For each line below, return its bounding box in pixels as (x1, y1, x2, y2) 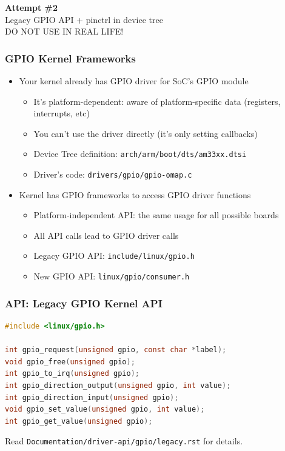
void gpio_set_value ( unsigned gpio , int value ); (5, 405, 205, 414)
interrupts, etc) (33, 107, 90, 119)
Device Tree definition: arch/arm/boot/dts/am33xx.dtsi (33, 147, 247, 160)
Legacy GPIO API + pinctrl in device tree (5, 13, 163, 25)
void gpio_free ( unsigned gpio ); (5, 357, 135, 366)
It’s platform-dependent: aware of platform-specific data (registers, (33, 95, 281, 107)
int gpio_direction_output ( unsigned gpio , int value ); (5, 381, 231, 390)
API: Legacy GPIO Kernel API (5, 295, 163, 310)
